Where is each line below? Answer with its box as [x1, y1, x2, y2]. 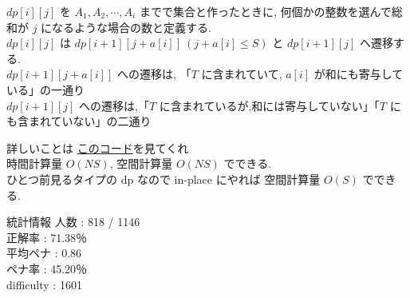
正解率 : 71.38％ [6, 228, 88, 245]
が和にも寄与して [313, 66, 404, 82]
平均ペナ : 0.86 [6, 244, 82, 261]
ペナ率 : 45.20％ [6, 260, 88, 276]
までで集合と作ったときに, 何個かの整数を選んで [139, 3, 392, 19]
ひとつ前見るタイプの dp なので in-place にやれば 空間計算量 [6, 170, 321, 187]
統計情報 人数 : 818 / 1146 [6, 213, 140, 230]
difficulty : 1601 [6, 276, 82, 292]
